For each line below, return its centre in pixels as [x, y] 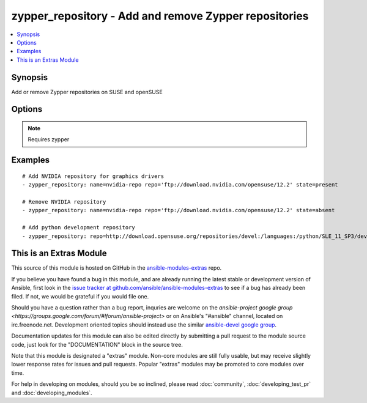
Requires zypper [49, 139]
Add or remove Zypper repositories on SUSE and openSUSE [87, 92]
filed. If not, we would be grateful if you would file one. [80, 296]
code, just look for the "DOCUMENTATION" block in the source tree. [97, 344]
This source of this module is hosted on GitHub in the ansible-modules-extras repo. [117, 268]
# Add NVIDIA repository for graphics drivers [93, 176]
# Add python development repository [79, 227]
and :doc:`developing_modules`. [52, 393]
